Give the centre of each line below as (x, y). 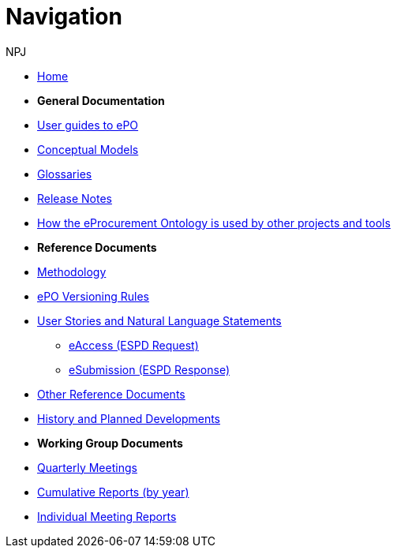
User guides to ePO (88, 125)
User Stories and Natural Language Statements (159, 320)
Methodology (72, 271)
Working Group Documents (110, 443)
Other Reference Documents (111, 394)
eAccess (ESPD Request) (134, 345)
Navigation (64, 17)
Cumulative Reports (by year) (113, 492)
